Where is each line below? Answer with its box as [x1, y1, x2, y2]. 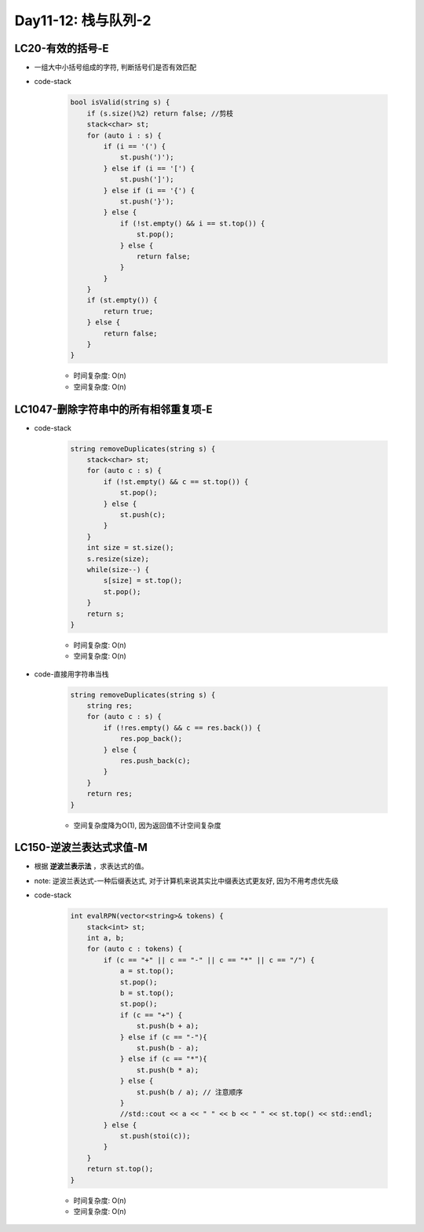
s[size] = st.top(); [103, 576, 183, 585]
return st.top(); [86, 1164, 154, 1174]
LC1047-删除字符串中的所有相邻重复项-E [14, 402, 213, 416]
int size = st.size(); [86, 543, 174, 552]
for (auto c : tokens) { [86, 944, 183, 954]
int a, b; [86, 933, 125, 943]
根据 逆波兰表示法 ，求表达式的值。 [34, 861, 148, 871]
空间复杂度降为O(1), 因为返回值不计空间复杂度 [73, 820, 221, 830]
